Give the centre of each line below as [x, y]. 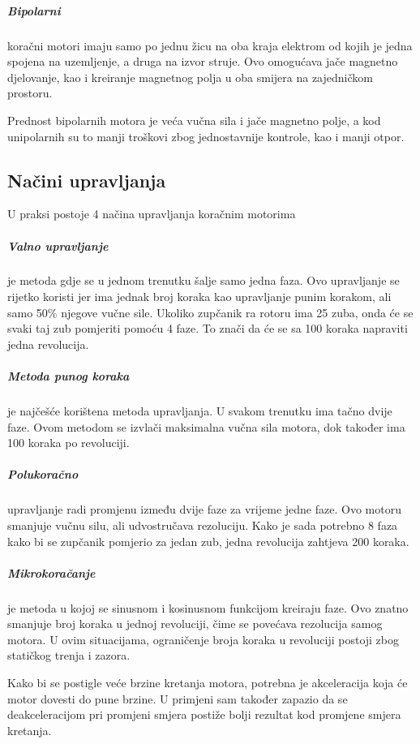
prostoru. [30, 93]
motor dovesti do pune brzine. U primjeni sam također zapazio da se [178, 698]
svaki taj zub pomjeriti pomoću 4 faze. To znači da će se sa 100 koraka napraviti [208, 328]
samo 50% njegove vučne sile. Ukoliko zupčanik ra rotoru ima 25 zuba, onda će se [210, 312]
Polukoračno [43, 474]
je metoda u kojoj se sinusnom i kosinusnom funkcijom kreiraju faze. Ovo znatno [208, 607]
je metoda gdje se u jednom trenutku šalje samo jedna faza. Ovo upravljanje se [204, 280]
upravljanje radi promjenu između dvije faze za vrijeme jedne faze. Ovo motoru [204, 509]
